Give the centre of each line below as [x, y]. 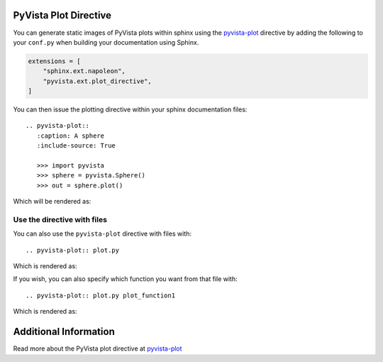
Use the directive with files [60, 219]
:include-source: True [76, 146]
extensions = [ [54, 61]
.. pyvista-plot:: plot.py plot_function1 [101, 295]
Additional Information [64, 332]
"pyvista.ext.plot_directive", [97, 81]
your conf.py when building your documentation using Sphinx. [106, 42]
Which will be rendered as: [52, 202]
